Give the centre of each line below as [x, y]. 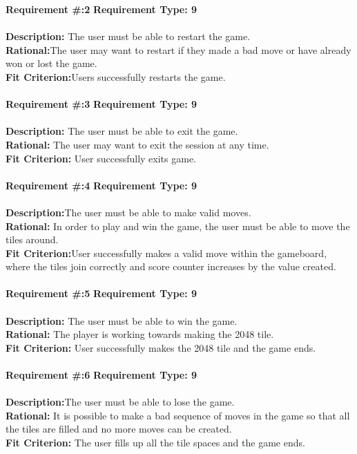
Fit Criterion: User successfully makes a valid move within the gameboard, [166, 253]
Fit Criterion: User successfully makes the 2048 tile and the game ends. [161, 347]
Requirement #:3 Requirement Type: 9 [102, 104]
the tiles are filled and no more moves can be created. [119, 429]
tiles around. [32, 239]
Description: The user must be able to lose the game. [120, 402]
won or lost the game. [51, 63]
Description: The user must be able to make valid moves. [128, 212]
